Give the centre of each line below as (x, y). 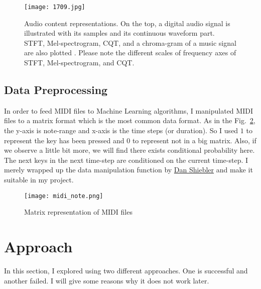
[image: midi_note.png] (64, 196)
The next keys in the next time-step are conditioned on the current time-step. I (126, 160)
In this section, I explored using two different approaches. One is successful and (126, 270)
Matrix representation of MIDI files (78, 212)
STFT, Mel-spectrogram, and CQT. (79, 63)
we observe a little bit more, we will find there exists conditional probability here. (129, 150)
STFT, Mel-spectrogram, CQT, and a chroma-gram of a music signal (130, 42)
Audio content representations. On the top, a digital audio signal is (127, 23)
